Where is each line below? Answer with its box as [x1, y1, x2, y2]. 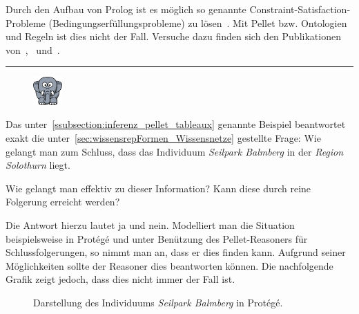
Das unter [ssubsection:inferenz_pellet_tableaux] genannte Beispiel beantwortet [6, 117, 346, 131]
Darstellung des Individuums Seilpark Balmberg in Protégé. [33, 295, 283, 309]
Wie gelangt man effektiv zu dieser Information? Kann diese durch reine [6, 181, 311, 195]
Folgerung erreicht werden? [6, 194, 120, 209]
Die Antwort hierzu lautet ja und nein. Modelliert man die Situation [6, 217, 295, 232]
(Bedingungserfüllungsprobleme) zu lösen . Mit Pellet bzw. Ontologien [48, 15, 347, 30]
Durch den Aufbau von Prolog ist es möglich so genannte [6, 2, 246, 16]
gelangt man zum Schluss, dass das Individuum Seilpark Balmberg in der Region [6, 144, 344, 158]
